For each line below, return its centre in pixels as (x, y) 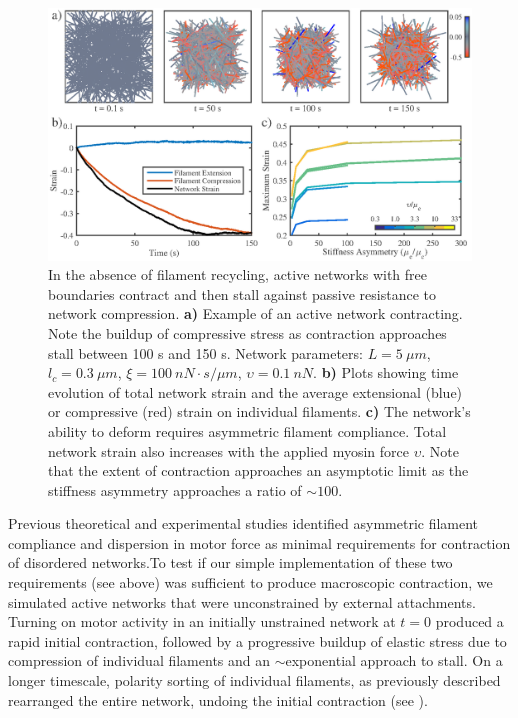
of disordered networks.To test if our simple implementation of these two (230, 562)
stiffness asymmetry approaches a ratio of (175, 489)
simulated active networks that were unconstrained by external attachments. (242, 601)
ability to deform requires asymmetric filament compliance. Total (247, 430)
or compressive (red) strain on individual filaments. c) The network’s (259, 411)
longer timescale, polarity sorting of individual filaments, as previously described (254, 680)
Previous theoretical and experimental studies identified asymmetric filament (243, 523)
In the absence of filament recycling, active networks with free (238, 274)
